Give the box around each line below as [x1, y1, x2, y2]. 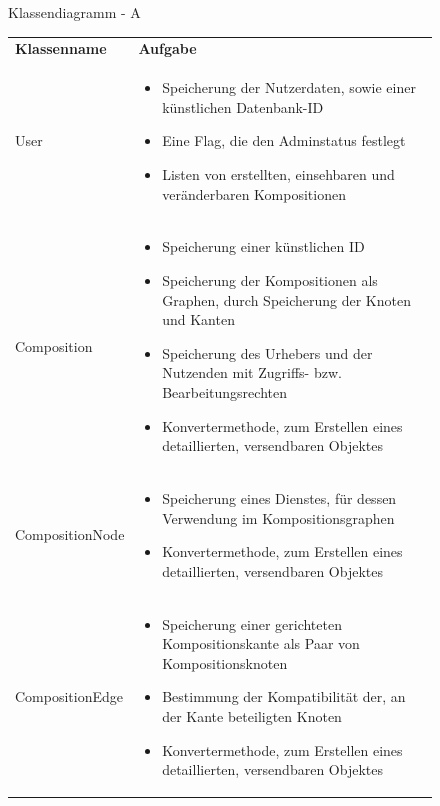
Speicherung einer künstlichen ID [162, 236, 365, 257]
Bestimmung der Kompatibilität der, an [162, 686, 406, 707]
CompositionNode [15, 524, 125, 545]
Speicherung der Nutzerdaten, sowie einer [162, 77, 416, 98]
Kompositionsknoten [162, 652, 288, 673]
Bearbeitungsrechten [162, 381, 287, 402]
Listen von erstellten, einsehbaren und [162, 163, 395, 184]
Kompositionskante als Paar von [162, 633, 360, 654]
